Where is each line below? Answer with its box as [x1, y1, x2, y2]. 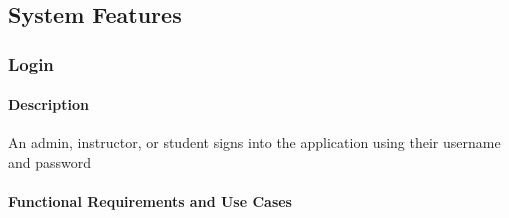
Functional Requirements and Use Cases [8, 191, 292, 212]
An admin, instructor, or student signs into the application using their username [8, 132, 501, 153]
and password [8, 152, 92, 173]
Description [8, 94, 90, 115]
